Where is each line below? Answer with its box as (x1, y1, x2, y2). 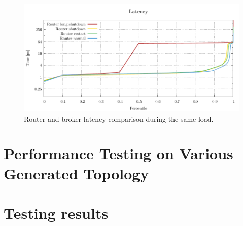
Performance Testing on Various (4, 143, 233, 164)
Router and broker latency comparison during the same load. (24, 113, 214, 124)
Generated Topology (4, 163, 149, 183)
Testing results (4, 202, 109, 223)
